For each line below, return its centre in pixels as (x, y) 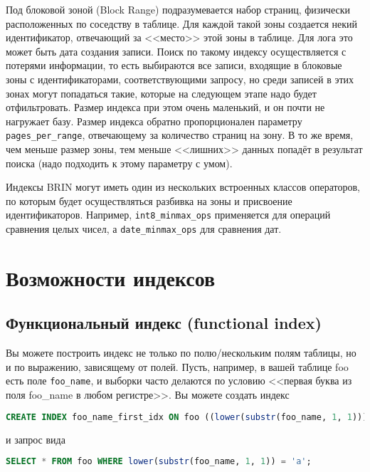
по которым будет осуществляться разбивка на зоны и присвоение (149, 200)
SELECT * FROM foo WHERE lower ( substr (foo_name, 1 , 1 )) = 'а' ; (159, 462)
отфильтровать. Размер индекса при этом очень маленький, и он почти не (165, 107)
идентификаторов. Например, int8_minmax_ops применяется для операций (168, 215)
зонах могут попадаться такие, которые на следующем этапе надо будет (161, 93)
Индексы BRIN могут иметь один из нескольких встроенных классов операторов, (183, 187)
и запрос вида (36, 439)
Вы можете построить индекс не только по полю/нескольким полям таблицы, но (181, 353)
